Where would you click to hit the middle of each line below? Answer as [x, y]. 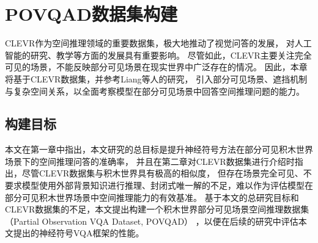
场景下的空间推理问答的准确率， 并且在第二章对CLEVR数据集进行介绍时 [150, 161]
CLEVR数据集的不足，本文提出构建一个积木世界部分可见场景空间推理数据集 [157, 209]
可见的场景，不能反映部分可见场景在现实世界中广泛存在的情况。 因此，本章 [156, 67]
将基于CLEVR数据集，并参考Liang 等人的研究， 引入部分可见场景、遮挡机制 [156, 78]
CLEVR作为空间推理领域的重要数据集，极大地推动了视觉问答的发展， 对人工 [158, 43]
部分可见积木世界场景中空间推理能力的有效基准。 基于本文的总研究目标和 [152, 197]
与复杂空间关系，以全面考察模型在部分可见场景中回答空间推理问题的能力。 [155, 91]
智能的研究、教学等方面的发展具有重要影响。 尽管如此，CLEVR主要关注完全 [158, 55]
